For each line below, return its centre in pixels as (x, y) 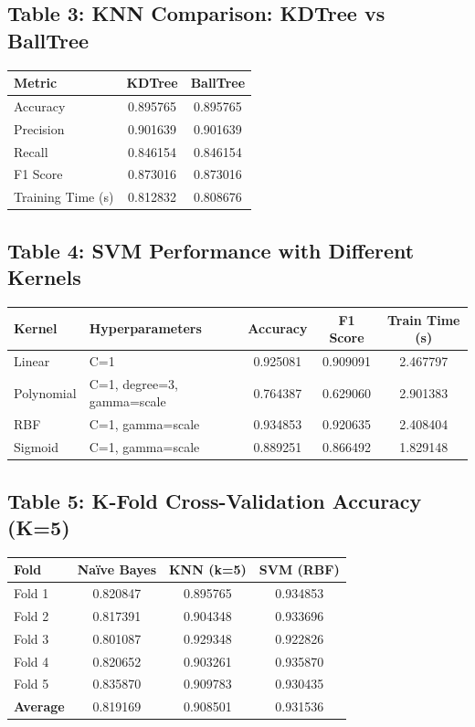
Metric (36, 83)
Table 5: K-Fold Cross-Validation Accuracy (215, 500)
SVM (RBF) (299, 569)
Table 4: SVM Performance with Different (211, 250)
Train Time (423, 319)
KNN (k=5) (208, 569)
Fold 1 (32, 593)
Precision (39, 128)
